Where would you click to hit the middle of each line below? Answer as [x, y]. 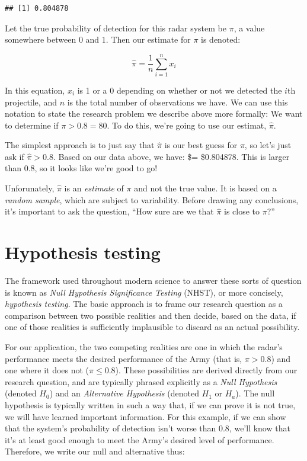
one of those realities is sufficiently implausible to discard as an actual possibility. [152, 327]
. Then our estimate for [148, 39]
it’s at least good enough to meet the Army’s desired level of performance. [140, 439]
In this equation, [35, 90]
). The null [255, 393]
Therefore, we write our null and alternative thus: [95, 451]
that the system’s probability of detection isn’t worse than [111, 428]
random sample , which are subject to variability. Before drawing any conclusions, [152, 199]
